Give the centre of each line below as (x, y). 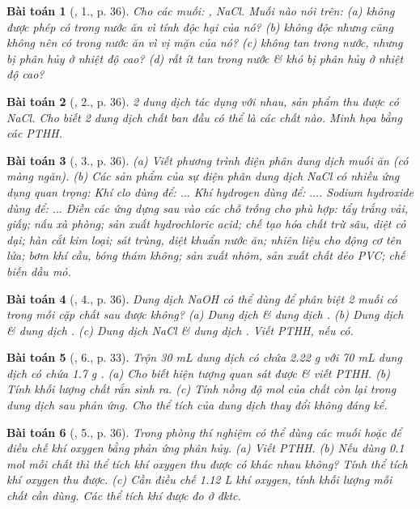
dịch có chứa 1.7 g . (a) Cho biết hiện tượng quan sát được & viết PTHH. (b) (199, 373)
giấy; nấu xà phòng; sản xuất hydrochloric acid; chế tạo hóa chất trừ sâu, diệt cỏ (206, 224)
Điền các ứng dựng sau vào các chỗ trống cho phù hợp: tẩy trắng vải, (237, 208)
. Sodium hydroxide (366, 191)
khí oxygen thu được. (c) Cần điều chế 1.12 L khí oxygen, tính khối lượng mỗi (199, 479)
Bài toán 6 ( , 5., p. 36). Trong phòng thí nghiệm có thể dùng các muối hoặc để (204, 432)
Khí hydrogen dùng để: (250, 191)
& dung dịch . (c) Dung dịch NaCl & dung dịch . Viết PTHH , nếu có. (180, 330)
